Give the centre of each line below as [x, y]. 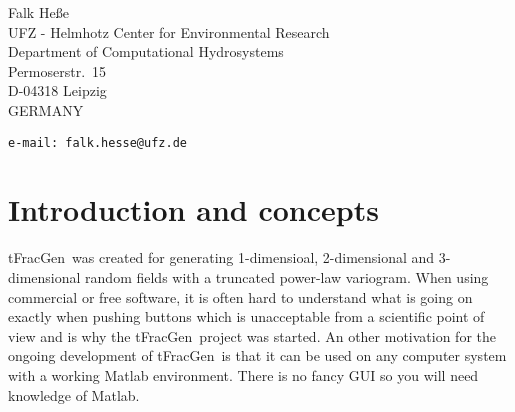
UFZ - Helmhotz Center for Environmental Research [169, 31]
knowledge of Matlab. [74, 394]
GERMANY [46, 109]
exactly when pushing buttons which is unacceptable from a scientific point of [246, 316]
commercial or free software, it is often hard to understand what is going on [240, 296]
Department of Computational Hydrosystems [146, 51]
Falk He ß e [38, 12]
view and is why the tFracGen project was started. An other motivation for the [252, 335]
